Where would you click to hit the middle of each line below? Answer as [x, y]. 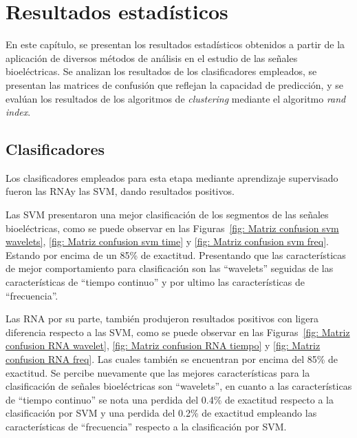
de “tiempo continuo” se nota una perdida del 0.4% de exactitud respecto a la [170, 399]
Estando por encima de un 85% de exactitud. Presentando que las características [176, 254]
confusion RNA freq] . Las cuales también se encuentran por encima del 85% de [172, 359]
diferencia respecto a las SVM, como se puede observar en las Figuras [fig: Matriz [178, 332]
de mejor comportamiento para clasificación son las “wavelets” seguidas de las [170, 268]
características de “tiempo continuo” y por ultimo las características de [155, 282]
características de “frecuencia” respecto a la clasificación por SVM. [146, 426]
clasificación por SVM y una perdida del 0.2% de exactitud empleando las [161, 413]
